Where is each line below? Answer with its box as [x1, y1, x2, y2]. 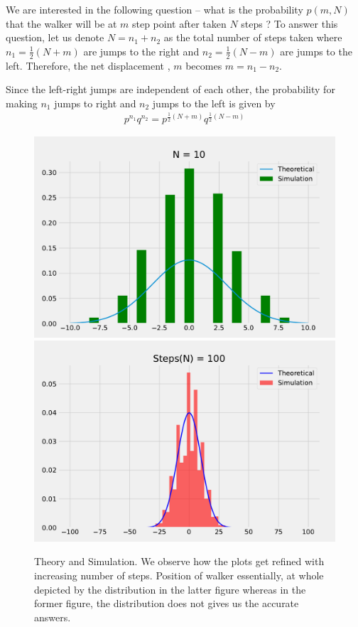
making [6, 95, 38, 110]
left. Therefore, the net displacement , [6, 58, 170, 73]
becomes [185, 58, 222, 73]
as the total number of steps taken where [163, 30, 342, 45]
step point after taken [131, 16, 227, 31]
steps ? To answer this [241, 16, 338, 31]
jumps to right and [54, 95, 136, 110]
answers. [34, 609, 71, 624]
